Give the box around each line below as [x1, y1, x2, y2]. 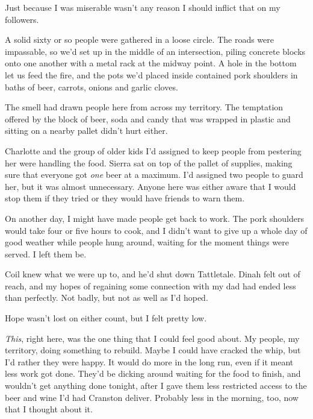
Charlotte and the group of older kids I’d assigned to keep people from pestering [5, 144, 302, 157]
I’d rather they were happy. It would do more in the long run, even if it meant [5, 355, 294, 368]
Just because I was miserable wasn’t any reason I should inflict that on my [5, 1, 280, 13]
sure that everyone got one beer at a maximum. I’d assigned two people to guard [5, 168, 303, 181]
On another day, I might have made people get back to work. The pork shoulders [5, 212, 304, 224]
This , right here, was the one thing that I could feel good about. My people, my [5, 332, 300, 344]
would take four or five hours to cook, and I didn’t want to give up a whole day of [5, 224, 308, 236]
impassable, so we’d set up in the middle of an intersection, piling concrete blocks [5, 45, 306, 57]
